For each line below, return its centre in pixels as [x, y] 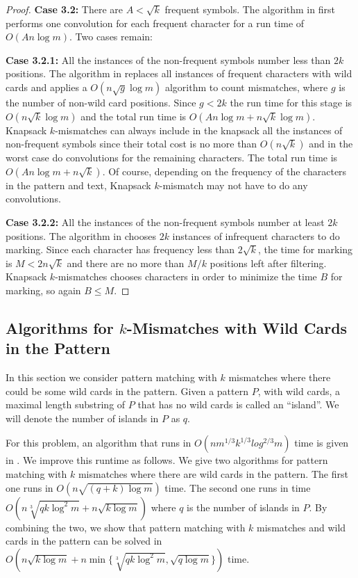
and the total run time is [134, 116]
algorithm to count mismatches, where [246, 87]
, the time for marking [305, 249]
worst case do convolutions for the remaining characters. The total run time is [172, 158]
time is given [322, 443]
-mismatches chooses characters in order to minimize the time [186, 276]
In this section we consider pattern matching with [111, 377]
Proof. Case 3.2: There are [64, 9]
